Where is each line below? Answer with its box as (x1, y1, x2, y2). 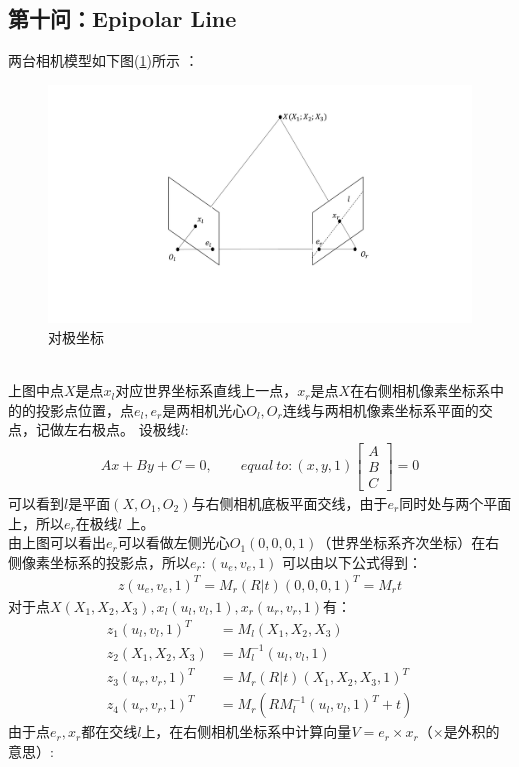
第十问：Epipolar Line (8, 3, 237, 34)
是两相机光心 (162, 399, 247, 420)
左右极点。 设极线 (63, 419, 181, 440)
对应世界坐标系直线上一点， (115, 380, 298, 401)
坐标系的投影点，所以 (49, 551, 190, 572)
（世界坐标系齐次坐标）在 (317, 532, 486, 553)
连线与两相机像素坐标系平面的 (282, 399, 479, 420)
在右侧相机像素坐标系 (350, 380, 491, 401)
